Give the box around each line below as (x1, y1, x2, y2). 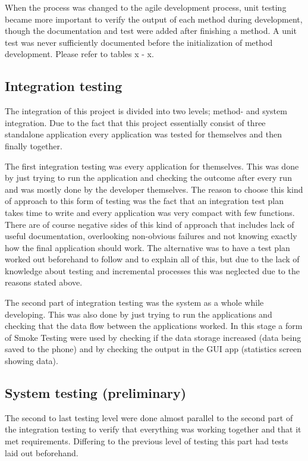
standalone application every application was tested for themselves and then (5, 128, 282, 140)
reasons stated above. (5, 276, 83, 288)
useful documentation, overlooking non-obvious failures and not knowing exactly (5, 230, 297, 242)
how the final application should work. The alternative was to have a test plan (5, 241, 290, 253)
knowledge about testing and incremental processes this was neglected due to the (5, 264, 300, 277)
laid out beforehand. (5, 446, 78, 459)
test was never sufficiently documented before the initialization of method (5, 36, 273, 48)
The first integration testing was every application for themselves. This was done (5, 159, 299, 172)
